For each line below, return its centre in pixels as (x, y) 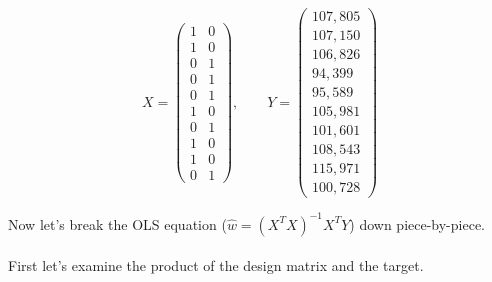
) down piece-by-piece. (417, 223)
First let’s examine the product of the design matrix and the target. (216, 265)
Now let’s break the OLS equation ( (117, 223)
